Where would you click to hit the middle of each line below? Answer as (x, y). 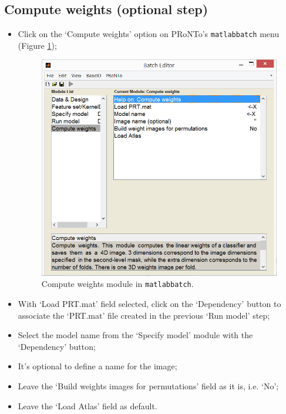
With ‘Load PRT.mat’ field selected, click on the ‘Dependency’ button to (149, 304)
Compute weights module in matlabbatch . (117, 284)
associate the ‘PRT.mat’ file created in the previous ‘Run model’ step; (144, 315)
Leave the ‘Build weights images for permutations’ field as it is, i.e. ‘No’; (148, 385)
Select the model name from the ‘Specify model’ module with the (135, 335)
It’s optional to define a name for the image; (97, 366)
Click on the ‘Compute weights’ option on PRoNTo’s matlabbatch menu (149, 34)
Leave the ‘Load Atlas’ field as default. (88, 405)
